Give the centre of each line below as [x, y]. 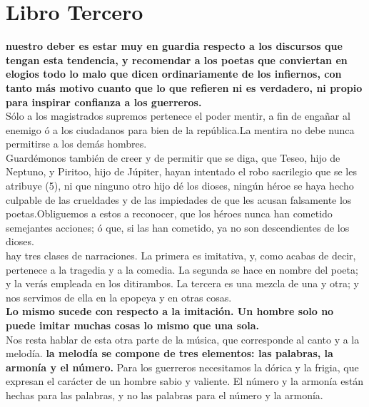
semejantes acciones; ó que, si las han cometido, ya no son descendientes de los [178, 227]
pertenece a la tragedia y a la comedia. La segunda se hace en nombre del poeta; [182, 269]
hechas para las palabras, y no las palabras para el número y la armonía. [165, 395]
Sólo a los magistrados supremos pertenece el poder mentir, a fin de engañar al [178, 116]
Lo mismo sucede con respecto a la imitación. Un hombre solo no [170, 311]
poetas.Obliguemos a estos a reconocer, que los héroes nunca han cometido [169, 213]
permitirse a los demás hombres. [76, 144]
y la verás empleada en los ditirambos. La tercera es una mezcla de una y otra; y [182, 283]
